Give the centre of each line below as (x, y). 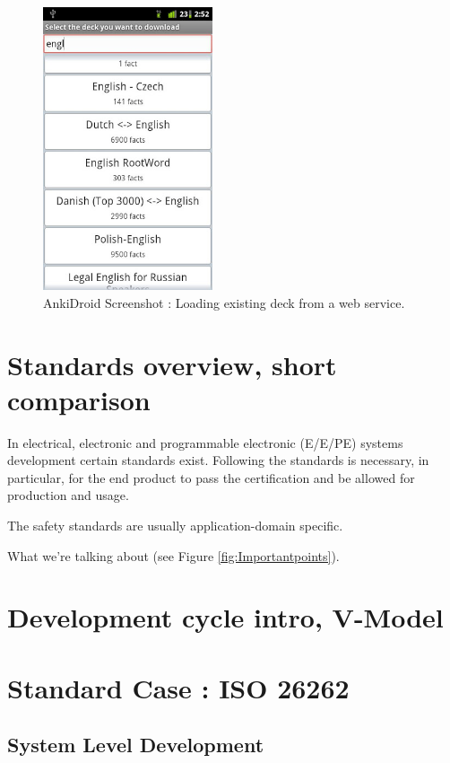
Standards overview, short (172, 364)
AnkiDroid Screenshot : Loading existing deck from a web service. (224, 302)
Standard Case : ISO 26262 (178, 687)
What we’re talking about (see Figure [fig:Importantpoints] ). (173, 555)
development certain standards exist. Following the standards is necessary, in (218, 460)
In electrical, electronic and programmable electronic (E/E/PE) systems (205, 442)
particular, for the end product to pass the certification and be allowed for (211, 477)
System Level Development (136, 745)
